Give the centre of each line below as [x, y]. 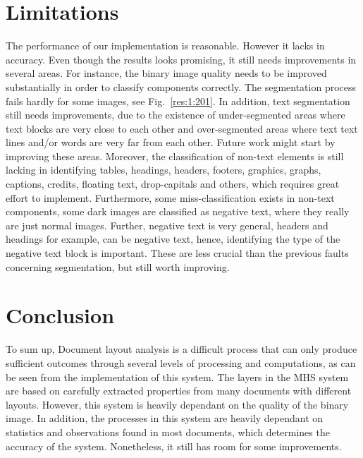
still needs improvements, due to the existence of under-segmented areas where [176, 115]
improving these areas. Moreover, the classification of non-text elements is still [175, 156]
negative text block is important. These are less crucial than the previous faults [177, 253]
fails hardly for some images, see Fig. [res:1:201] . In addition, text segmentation [178, 101]
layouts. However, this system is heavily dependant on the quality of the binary [177, 404]
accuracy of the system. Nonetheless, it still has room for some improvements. [174, 446]
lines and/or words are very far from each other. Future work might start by [171, 142]
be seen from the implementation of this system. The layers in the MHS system [177, 376]
